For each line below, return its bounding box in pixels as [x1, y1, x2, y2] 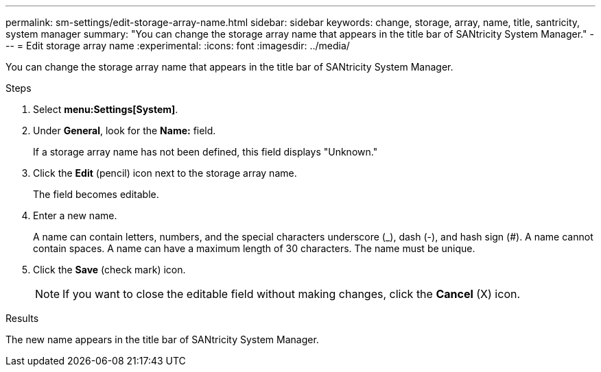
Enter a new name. [33, 210, 117, 221]
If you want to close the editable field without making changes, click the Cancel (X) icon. [62, 287, 521, 301]
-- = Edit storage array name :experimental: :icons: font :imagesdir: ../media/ [5, 40, 350, 51]
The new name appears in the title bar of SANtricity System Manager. [5, 334, 319, 345]
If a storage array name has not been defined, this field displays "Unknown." [33, 146, 378, 158]
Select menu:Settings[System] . [33, 103, 178, 115]
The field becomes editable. [33, 188, 159, 200]
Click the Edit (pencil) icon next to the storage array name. [33, 167, 297, 179]
